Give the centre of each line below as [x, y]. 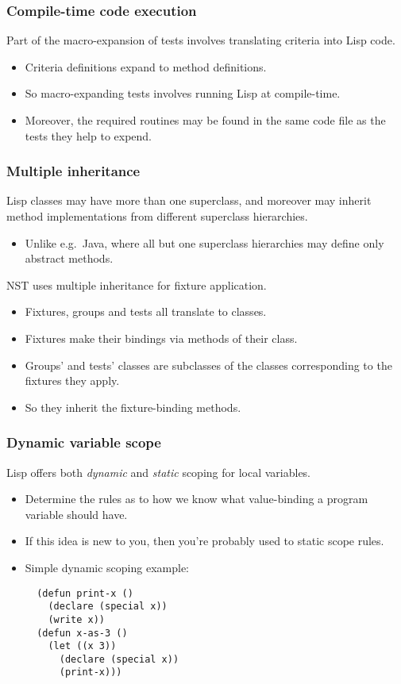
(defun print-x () [85, 593]
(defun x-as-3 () [82, 633]
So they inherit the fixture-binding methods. [133, 407]
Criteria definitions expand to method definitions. [146, 66]
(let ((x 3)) [82, 646]
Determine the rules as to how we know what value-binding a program [197, 499]
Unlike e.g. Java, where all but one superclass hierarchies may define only [204, 242]
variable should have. [76, 514]
